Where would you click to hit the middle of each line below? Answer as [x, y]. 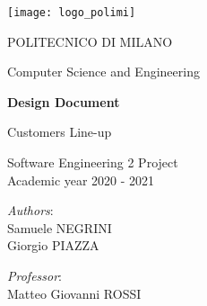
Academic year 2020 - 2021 [81, 180]
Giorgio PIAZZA [53, 245]
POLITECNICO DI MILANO [90, 41]
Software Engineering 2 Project [93, 162]
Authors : [30, 210]
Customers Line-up [60, 132]
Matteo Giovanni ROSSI [74, 293]
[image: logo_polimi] [72, 13]
